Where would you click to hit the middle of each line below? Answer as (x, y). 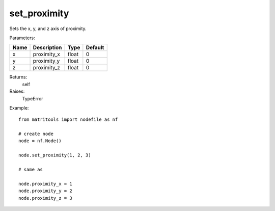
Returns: (18, 77)
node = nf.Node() (40, 141)
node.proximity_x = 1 (45, 184)
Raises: (17, 91)
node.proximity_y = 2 (45, 191)
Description (47, 47)
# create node (36, 134)
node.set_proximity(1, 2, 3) (55, 155)
